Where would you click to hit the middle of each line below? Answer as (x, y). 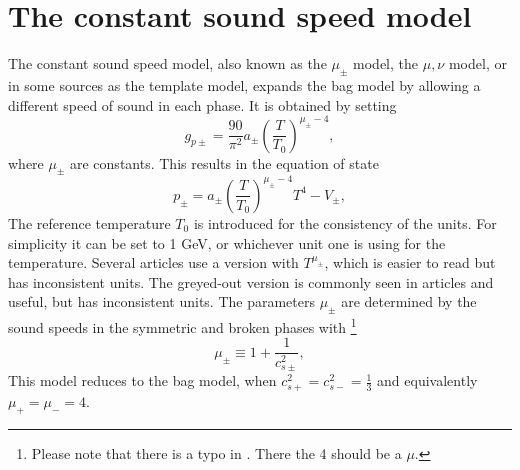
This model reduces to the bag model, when (142, 380)
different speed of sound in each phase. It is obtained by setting (202, 104)
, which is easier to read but (410, 262)
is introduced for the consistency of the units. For (345, 222)
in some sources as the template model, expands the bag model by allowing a (244, 84)
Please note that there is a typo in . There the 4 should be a (216, 452)
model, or (477, 63)
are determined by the (409, 301)
